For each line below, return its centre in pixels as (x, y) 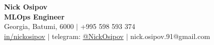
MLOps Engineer (34, 16)
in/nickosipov (25, 36)
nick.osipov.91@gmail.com (170, 36)
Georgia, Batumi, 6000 (39, 26)
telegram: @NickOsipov (88, 36)
